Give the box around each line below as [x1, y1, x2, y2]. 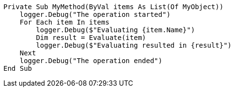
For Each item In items [19, 18, 110, 26]
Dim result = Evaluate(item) [36, 34, 146, 41]
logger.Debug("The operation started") [19, 11, 171, 18]
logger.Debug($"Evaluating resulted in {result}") [36, 41, 232, 49]
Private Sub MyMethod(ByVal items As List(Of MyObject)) [3, 3, 224, 11]
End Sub [3, 65, 32, 72]
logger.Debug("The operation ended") [19, 57, 162, 65]
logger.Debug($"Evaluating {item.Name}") [36, 26, 195, 34]
